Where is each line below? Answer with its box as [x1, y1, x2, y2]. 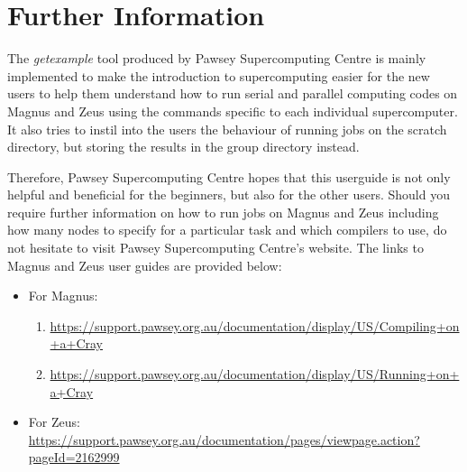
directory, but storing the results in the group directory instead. [7, 137, 360, 156]
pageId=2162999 [28, 448, 120, 467]
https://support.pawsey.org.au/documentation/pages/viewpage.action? [28, 430, 420, 449]
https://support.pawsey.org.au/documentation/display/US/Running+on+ [50, 365, 460, 384]
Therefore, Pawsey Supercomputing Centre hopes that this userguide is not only [7, 167, 451, 186]
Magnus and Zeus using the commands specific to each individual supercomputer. [7, 101, 458, 120]
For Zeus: [28, 412, 80, 431]
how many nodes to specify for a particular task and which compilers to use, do [7, 220, 447, 239]
